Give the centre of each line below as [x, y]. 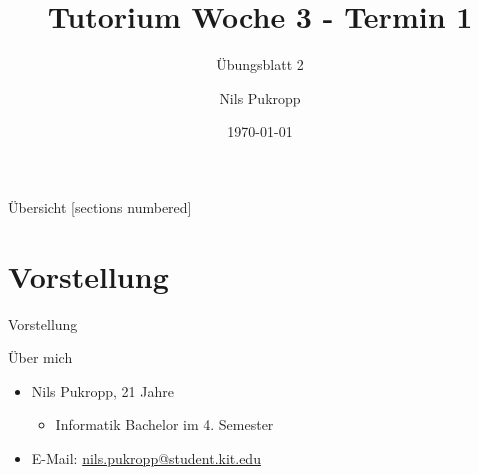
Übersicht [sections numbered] [100, 206]
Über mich [40, 357]
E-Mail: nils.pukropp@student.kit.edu [146, 458]
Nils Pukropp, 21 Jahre [102, 390]
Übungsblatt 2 [260, 64]
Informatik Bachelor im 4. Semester [164, 424]
